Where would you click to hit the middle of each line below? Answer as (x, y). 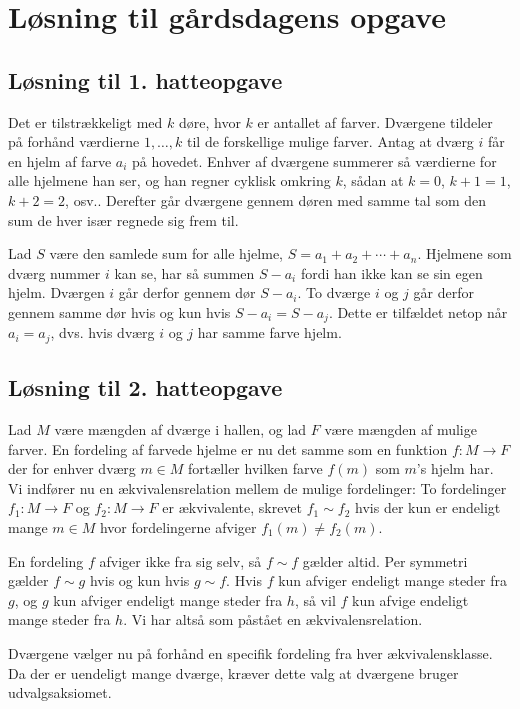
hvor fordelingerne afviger (178, 527)
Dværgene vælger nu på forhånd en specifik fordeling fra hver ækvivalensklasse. (250, 652)
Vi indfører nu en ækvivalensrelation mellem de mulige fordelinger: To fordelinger (257, 487)
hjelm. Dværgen (56, 292)
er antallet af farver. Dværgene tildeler (375, 121)
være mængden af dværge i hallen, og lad (180, 429)
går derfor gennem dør (187, 292)
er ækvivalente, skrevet (232, 507)
